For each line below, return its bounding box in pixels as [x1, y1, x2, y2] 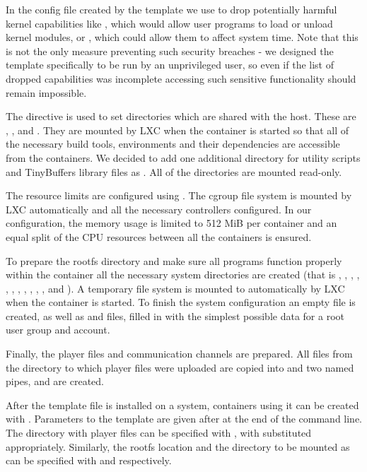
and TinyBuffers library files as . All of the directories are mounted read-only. [6, 164, 342, 179]
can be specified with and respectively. [6, 453, 172, 468]
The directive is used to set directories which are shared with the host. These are [6, 109, 356, 124]
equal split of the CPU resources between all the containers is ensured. [6, 229, 312, 244]
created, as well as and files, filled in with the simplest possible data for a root [6, 308, 344, 323]
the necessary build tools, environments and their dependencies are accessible [6, 136, 340, 151]
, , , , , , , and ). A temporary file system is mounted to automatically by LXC [6, 281, 345, 295]
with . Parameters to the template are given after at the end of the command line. [6, 411, 362, 426]
